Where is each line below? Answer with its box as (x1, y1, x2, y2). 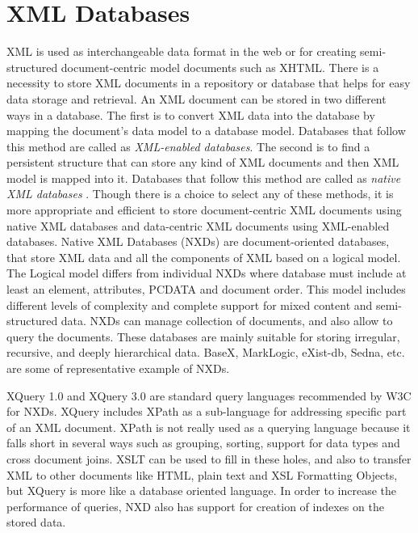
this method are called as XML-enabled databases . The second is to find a (6, 137, 370, 154)
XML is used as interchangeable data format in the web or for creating (6, 43, 357, 60)
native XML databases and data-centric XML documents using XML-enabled (6, 217, 390, 234)
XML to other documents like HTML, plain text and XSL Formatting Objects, (6, 466, 398, 483)
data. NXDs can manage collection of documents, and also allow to (61, 312, 393, 329)
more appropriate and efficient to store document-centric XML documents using (6, 201, 402, 218)
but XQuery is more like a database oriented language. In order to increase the (6, 482, 397, 499)
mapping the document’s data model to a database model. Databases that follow (6, 122, 406, 139)
